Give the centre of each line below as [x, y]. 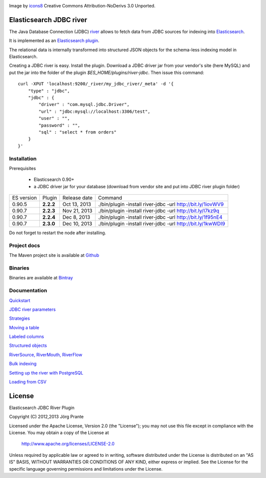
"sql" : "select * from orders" [78, 132]
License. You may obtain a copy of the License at [59, 433]
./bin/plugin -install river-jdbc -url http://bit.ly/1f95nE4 [160, 217]
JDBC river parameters [33, 309]
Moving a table [24, 327]
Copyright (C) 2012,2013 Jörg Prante [46, 417]
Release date [78, 198]
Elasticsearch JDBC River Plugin [42, 408]
